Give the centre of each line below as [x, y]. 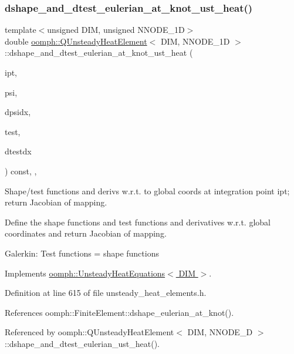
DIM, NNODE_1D [195, 41]
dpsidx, [18, 112]
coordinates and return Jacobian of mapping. [86, 233]
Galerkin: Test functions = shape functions [82, 253]
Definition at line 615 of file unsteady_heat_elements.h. [106, 293]
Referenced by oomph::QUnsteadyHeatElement [89, 332]
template [21, 30]
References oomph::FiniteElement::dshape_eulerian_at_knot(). [119, 312]
